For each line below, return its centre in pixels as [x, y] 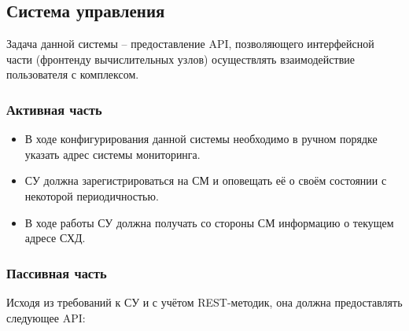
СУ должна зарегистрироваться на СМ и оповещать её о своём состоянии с [206, 180]
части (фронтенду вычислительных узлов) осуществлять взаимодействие [181, 59]
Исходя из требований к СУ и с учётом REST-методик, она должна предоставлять [204, 302]
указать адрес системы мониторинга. [112, 154]
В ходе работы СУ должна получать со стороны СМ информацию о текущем [209, 222]
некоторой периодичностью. [92, 195]
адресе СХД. [55, 238]
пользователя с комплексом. [73, 74]
